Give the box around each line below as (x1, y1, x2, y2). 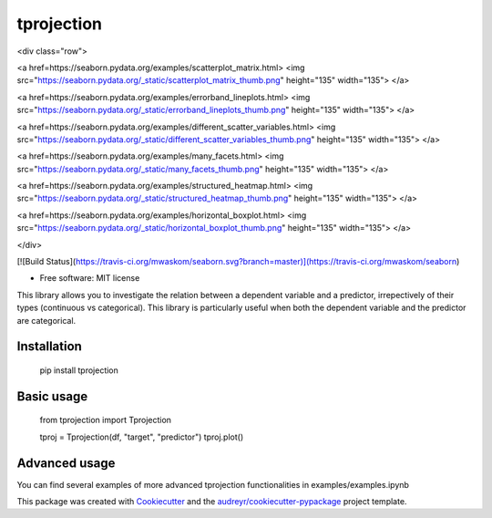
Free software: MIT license (39, 273, 140, 284)
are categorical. (16, 315, 77, 326)
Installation (16, 338, 82, 355)
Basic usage (16, 388, 88, 404)
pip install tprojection (39, 365, 118, 376)
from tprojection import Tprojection (39, 415, 172, 426)
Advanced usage (16, 455, 116, 471)
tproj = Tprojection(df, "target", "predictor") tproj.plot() (39, 431, 244, 442)
